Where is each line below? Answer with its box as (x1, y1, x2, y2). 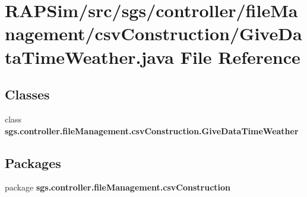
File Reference (180, 44, 300, 69)
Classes (5, 85, 50, 104)
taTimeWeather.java (5, 44, 174, 69)
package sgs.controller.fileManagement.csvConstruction (5, 181, 230, 193)
